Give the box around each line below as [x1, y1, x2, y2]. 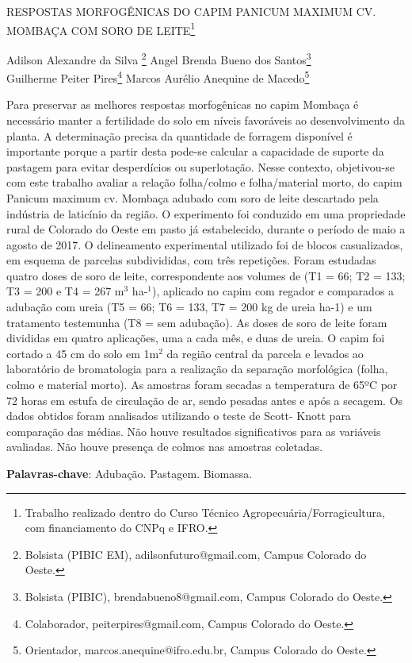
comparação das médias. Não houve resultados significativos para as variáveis [6, 422, 381, 439]
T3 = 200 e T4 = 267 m [6, 283, 124, 299]
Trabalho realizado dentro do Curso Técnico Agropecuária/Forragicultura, [25, 503, 385, 520]
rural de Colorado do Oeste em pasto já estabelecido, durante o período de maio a [6, 221, 406, 237]
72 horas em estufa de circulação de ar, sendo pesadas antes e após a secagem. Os [6, 391, 403, 408]
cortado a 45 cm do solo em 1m [6, 345, 159, 361]
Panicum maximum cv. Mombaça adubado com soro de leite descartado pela [6, 189, 379, 206]
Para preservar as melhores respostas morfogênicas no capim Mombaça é [6, 96, 359, 113]
